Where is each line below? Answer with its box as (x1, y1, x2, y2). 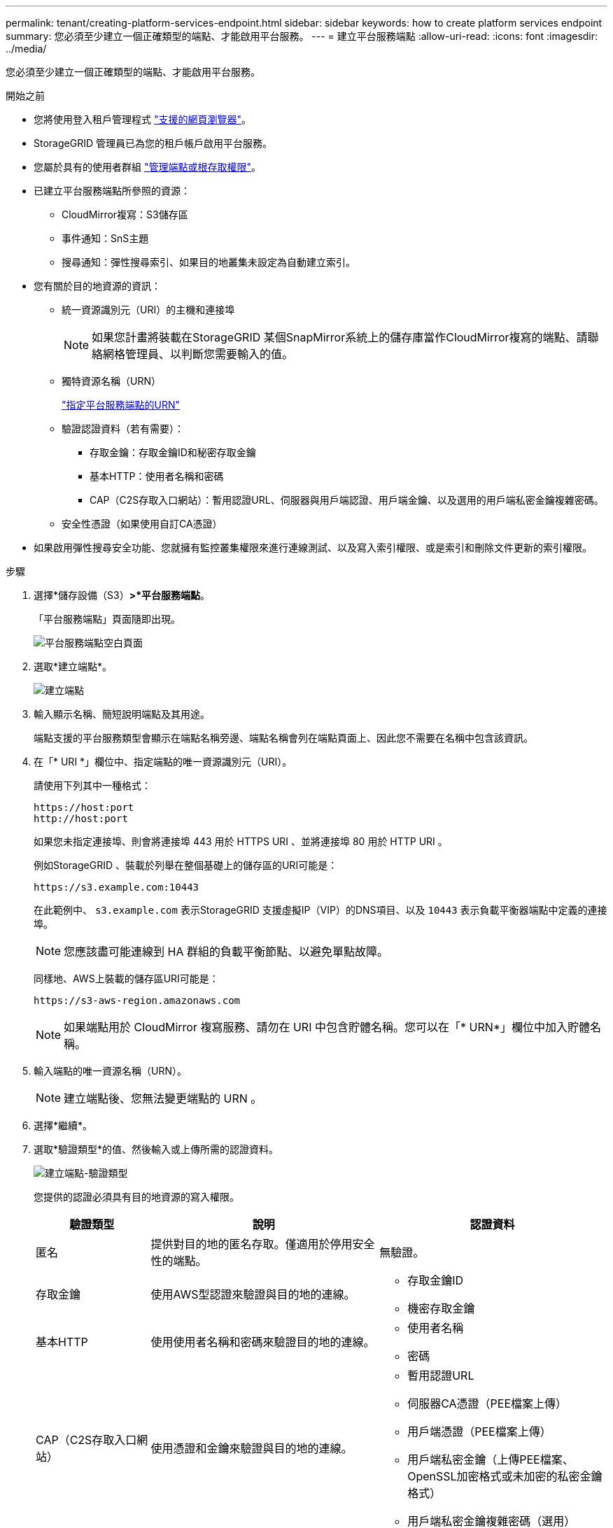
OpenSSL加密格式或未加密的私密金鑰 (407, 1469, 603, 1483)
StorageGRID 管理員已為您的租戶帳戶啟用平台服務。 (34, 137, 272, 149)
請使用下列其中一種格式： (34, 779, 151, 791)
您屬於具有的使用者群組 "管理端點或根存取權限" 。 (34, 161, 261, 173)
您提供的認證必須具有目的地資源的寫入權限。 (34, 1191, 239, 1203)
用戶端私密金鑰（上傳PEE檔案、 (407, 1452, 574, 1466)
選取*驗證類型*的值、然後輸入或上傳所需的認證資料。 (34, 1143, 279, 1155)
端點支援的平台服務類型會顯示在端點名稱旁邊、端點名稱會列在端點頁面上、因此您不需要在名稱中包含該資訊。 (34, 732, 533, 744)
